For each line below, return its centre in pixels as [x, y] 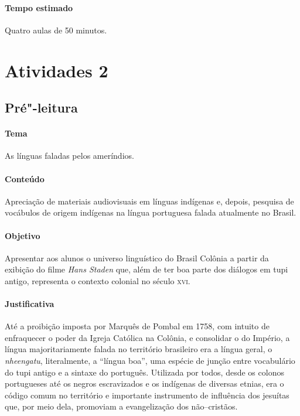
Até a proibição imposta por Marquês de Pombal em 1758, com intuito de [137, 326]
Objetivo [23, 235]
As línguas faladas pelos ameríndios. [69, 156]
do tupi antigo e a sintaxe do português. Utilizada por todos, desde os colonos [144, 372]
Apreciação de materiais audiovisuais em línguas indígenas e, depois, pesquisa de [149, 201]
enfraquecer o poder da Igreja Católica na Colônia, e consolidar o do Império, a [147, 337]
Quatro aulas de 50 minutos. [56, 30]
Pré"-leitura [41, 108]
